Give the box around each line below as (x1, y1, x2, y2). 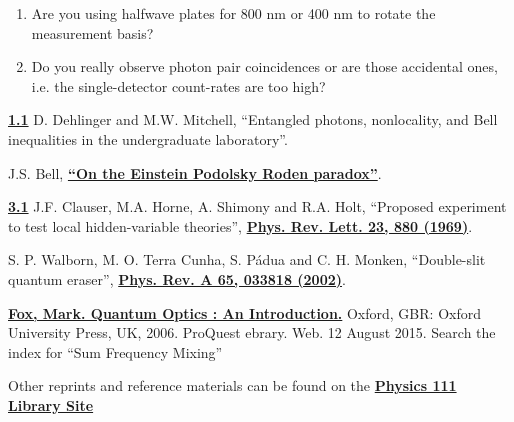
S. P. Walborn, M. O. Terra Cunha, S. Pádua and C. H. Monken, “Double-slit (8, 249, 486, 270)
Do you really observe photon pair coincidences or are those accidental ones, (31, 56, 498, 77)
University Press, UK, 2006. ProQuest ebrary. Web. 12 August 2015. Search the (8, 322, 496, 343)
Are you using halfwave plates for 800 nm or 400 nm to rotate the (31, 3, 436, 23)
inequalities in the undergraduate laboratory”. (8, 128, 288, 149)
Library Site (8, 394, 94, 415)
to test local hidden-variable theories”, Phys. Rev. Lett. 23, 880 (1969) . (8, 215, 473, 236)
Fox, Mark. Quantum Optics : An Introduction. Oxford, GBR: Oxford (8, 302, 481, 323)
